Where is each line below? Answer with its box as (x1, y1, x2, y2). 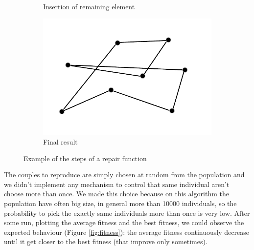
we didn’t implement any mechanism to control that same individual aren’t (4, 179, 230, 189)
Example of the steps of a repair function (23, 153, 147, 163)
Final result (43, 137, 78, 147)
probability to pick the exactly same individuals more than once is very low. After (4, 208, 250, 218)
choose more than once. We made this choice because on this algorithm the (4, 188, 229, 199)
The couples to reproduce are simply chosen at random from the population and (4, 169, 245, 180)
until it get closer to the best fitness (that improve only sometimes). (4, 236, 208, 247)
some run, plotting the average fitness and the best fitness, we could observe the (4, 217, 244, 228)
